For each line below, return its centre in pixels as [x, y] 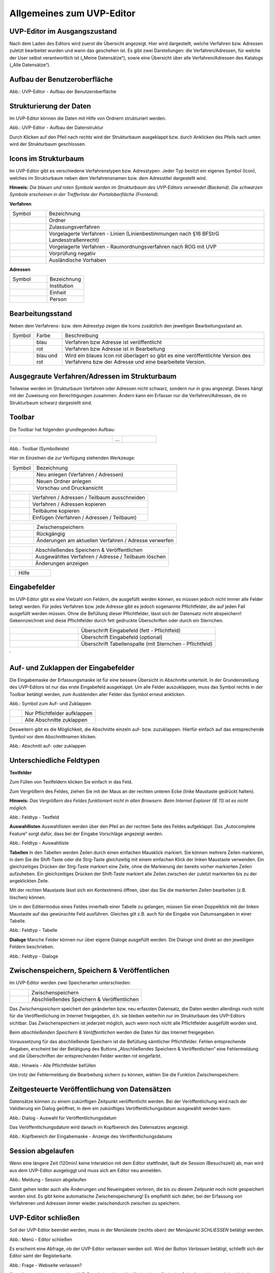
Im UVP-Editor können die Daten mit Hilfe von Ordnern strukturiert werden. [88, 118]
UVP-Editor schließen [45, 1218]
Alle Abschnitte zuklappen [56, 720]
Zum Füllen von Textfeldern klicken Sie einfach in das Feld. [71, 782]
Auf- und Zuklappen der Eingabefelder [72, 668]
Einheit [58, 293]
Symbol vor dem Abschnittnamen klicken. [53, 736]
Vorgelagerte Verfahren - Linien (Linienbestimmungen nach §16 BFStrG [134, 234]
